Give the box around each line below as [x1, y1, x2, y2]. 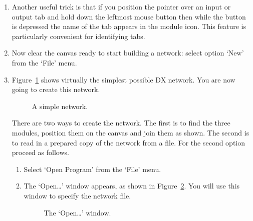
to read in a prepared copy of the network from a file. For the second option [12, 137, 245, 147]
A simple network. [32, 100, 88, 111]
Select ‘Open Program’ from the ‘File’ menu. [24, 163, 161, 174]
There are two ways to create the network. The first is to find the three [12, 117, 230, 128]
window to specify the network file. [24, 190, 131, 200]
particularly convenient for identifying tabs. [12, 30, 145, 41]
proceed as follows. [12, 147, 69, 157]
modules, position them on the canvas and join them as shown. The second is [12, 127, 249, 137]
